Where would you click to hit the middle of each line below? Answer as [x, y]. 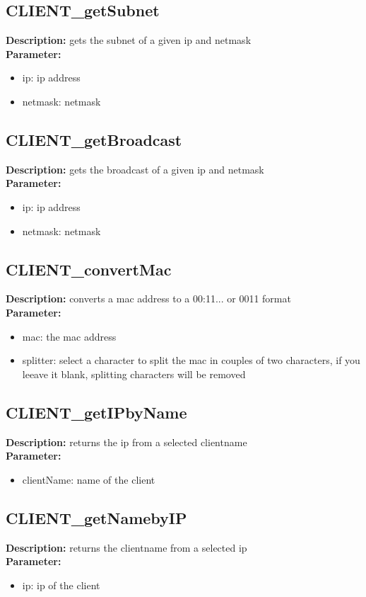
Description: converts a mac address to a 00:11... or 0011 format [148, 298]
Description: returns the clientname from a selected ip [126, 547]
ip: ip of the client [61, 585]
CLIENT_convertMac [89, 269]
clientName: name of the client [89, 479]
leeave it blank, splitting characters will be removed [134, 374]
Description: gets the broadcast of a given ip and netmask [135, 169]
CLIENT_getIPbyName [96, 412]
